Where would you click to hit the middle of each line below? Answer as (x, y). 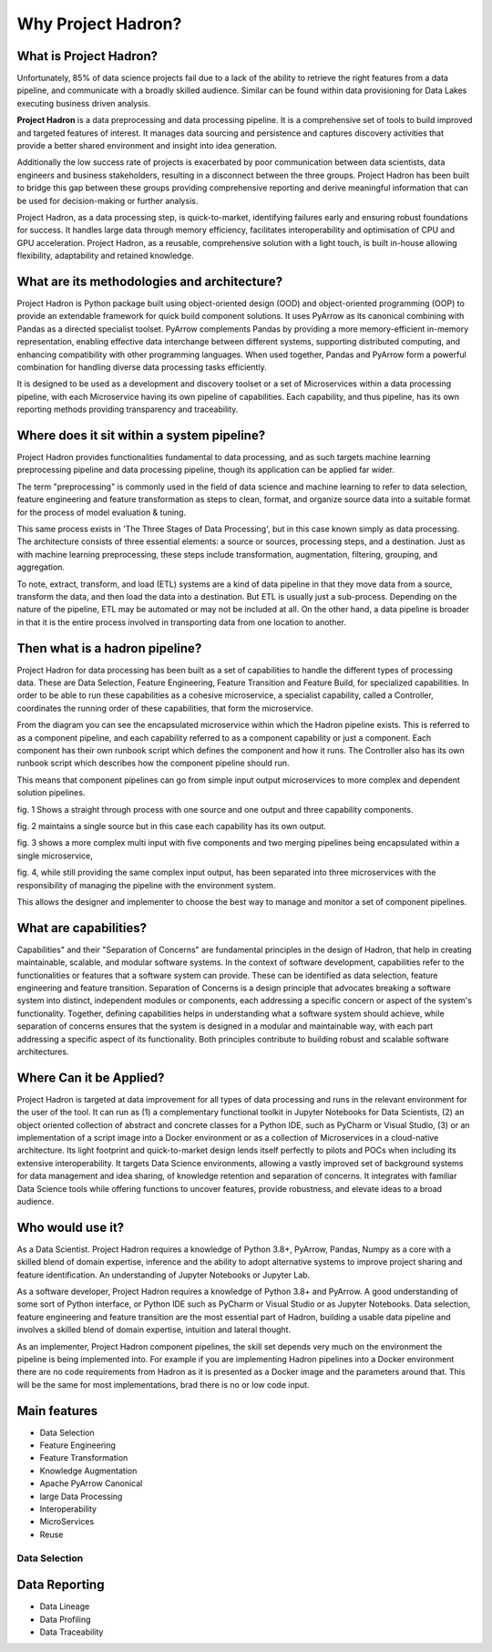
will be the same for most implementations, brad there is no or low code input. (163, 1384)
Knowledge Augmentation (88, 1471)
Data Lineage (65, 1606)
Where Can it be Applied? (91, 1077)
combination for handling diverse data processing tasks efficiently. (142, 367)
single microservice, (55, 856)
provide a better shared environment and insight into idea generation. (147, 146)
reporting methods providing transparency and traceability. (128, 409)
